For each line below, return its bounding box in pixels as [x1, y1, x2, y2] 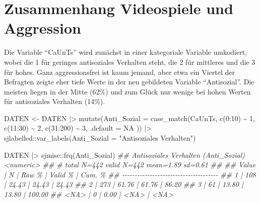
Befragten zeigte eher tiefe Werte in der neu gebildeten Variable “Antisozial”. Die [4, 76, 254, 87]
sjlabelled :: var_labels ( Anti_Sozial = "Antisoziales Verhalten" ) [4, 133, 196, 143]
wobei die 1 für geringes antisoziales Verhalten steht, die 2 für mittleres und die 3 [4, 56, 255, 67]
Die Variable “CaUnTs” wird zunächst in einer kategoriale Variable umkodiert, [4, 47, 247, 57]
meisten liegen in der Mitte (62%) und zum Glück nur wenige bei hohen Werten [4, 86, 251, 96]
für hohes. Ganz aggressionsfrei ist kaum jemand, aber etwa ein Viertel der [4, 66, 235, 77]
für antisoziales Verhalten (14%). [4, 96, 105, 107]
